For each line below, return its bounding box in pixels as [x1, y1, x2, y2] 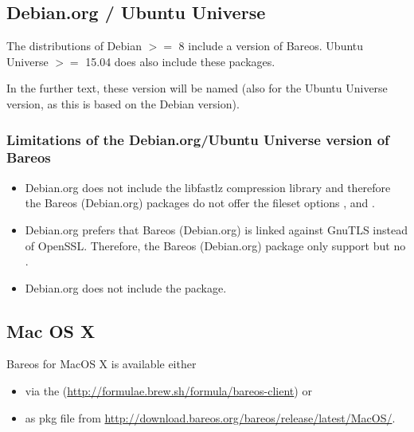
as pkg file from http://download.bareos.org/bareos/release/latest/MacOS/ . [25, 409, 396, 426]
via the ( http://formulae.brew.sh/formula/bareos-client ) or [25, 383, 312, 399]
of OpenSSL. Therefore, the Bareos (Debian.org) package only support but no [25, 237, 406, 253]
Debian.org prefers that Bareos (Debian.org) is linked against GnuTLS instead [25, 221, 408, 238]
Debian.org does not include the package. [25, 279, 227, 296]
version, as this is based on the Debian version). [6, 95, 240, 112]
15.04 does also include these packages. [85, 53, 275, 69]
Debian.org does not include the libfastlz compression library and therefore [25, 179, 391, 195]
